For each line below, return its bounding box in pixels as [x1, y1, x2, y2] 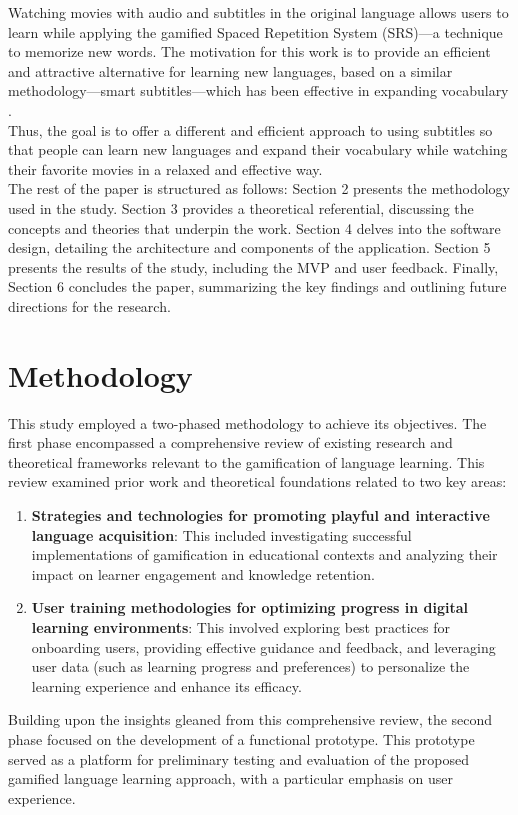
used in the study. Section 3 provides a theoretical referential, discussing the [8, 197, 474, 218]
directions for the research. [8, 295, 171, 316]
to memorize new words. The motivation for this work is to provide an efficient [8, 41, 491, 62]
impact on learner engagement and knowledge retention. [31, 563, 375, 584]
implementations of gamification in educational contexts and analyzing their [31, 544, 498, 565]
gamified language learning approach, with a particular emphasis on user [8, 768, 453, 789]
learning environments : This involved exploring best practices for [31, 616, 450, 637]
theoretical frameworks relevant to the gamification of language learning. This [8, 451, 485, 472]
